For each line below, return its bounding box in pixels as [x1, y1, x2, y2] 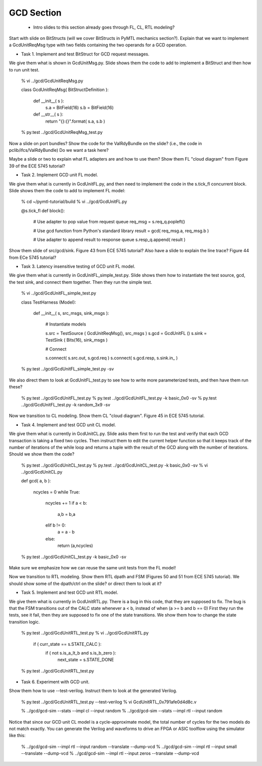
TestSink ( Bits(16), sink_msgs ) [45, 337, 108, 343]
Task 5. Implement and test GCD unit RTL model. [21, 589, 118, 596]
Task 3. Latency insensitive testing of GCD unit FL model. [21, 263, 135, 270]
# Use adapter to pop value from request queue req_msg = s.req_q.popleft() [33, 219, 185, 225]
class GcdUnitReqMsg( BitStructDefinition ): [21, 87, 109, 92]
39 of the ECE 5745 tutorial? [9, 163, 65, 169]
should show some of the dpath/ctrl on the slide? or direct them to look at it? [9, 581, 162, 586]
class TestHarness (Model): [21, 299, 76, 305]
